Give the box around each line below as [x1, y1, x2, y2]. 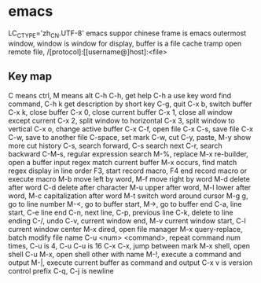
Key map [8, 70, 53, 83]
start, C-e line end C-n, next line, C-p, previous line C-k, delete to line [8, 208, 233, 217]
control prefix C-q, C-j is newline [8, 266, 114, 275]
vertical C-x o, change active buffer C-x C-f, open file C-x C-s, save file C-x [8, 124, 254, 134]
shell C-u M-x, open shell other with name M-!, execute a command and [8, 249, 241, 259]
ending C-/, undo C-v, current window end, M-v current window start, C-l [8, 215, 246, 226]
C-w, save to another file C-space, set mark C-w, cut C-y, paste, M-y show [8, 132, 252, 141]
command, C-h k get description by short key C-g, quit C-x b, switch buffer [8, 99, 252, 108]
